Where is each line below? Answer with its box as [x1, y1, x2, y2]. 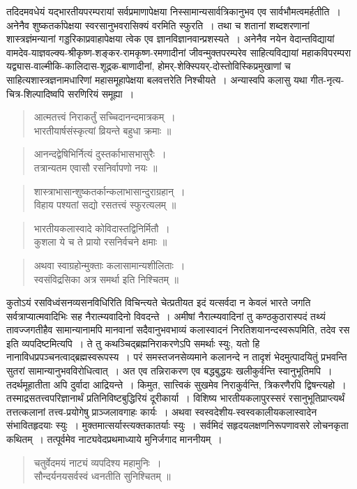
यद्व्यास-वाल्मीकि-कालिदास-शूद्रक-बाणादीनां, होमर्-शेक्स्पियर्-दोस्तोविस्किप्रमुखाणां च [6, 59, 291, 73]
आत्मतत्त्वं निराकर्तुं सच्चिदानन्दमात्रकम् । [33, 110, 176, 124]
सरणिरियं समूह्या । [67, 86, 135, 100]
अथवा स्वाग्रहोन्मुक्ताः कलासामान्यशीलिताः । [33, 257, 185, 272]
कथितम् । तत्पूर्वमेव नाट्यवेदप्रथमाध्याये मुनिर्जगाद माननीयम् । [6, 432, 222, 446]
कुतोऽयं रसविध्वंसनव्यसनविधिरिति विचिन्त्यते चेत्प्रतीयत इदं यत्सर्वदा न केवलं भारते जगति [6, 295, 311, 310]
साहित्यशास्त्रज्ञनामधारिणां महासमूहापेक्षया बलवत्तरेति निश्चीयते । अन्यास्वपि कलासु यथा [6, 72, 307, 86]
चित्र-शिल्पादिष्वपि [6, 86, 65, 100]
